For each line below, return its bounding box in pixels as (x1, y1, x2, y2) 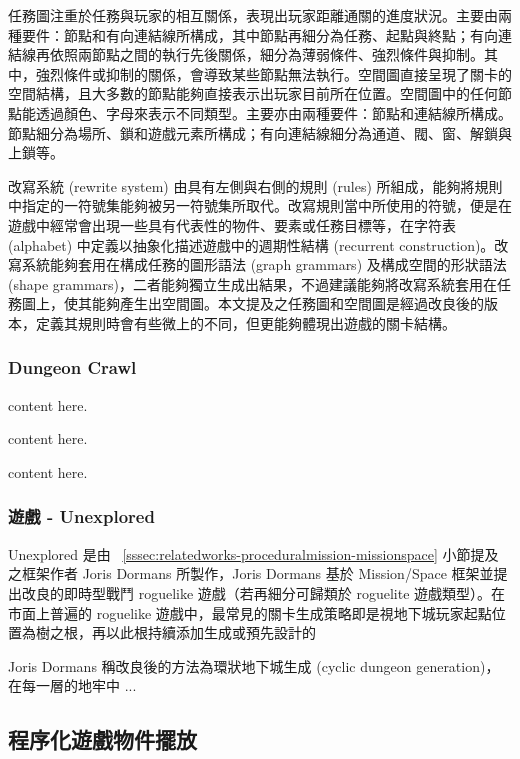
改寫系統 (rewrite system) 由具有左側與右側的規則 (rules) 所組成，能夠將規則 (8, 175, 503, 196)
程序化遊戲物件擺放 (8, 724, 197, 755)
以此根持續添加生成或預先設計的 (105, 622, 316, 643)
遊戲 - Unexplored (8, 504, 155, 529)
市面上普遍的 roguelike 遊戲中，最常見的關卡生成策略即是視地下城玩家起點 (8, 602, 492, 623)
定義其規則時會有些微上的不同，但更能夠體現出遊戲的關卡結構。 (35, 312, 456, 333)
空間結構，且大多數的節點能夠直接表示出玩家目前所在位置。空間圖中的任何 (8, 83, 498, 104)
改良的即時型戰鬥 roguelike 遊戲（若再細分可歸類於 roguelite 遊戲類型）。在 (21, 582, 506, 603)
